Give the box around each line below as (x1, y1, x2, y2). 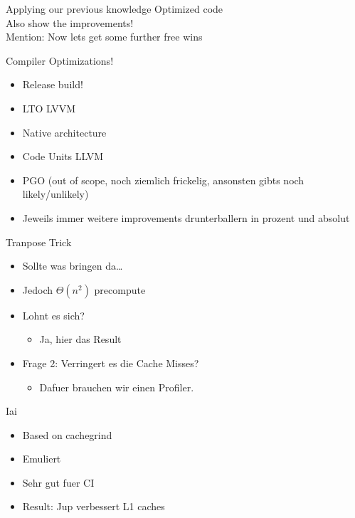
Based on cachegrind (22, 427, 112, 442)
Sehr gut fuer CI (22, 475, 95, 490)
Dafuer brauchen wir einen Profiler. (39, 379, 194, 394)
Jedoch (22, 282, 53, 297)
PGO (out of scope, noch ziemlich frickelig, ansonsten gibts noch (22, 172, 304, 187)
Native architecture (22, 125, 107, 139)
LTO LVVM (22, 100, 76, 115)
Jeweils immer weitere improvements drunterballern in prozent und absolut (22, 210, 350, 225)
